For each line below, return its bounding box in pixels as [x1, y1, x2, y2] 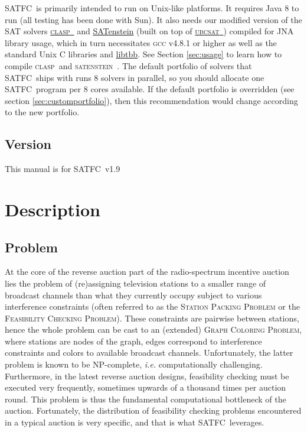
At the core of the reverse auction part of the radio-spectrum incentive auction [5, 265, 289, 278]
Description [5, 197, 101, 221]
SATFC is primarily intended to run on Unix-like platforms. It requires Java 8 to [5, 2, 299, 14]
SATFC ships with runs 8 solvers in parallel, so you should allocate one [5, 71, 264, 83]
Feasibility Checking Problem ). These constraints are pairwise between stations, [5, 311, 299, 324]
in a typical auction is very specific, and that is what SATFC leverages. [5, 416, 264, 428]
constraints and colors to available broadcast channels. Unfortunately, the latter [5, 346, 293, 359]
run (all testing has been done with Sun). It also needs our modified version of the [5, 13, 302, 25]
